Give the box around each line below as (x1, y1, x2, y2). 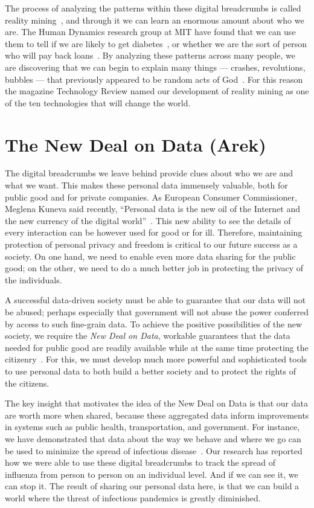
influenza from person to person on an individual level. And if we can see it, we (5, 468, 298, 480)
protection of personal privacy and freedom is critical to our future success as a (5, 238, 298, 251)
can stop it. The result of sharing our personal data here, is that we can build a (5, 480, 300, 492)
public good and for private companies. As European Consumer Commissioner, (5, 190, 297, 203)
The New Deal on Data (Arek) (5, 132, 266, 156)
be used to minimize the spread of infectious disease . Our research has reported (5, 444, 303, 457)
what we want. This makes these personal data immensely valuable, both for (5, 179, 288, 191)
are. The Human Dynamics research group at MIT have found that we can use (5, 25, 296, 38)
